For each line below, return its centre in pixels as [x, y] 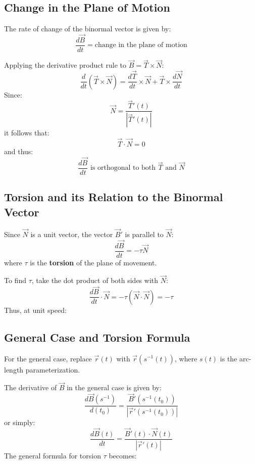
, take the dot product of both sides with [95, 280]
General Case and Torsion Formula [97, 337]
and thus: [19, 151]
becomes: [123, 455]
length [14, 369]
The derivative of [31, 387]
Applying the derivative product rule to [65, 65]
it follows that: [27, 133]
